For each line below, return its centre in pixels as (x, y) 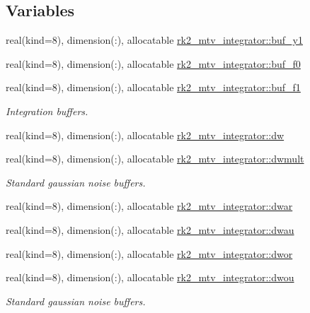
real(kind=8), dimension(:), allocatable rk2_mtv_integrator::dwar (149, 206)
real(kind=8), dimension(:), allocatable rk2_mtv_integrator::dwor (149, 253)
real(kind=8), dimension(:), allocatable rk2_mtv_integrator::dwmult (155, 159)
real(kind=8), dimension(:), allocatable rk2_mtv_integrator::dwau (150, 229)
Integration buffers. (47, 111)
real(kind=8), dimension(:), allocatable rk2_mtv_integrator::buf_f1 (153, 87)
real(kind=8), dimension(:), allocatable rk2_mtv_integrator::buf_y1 (154, 40)
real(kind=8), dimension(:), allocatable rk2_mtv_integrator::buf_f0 (153, 63)
